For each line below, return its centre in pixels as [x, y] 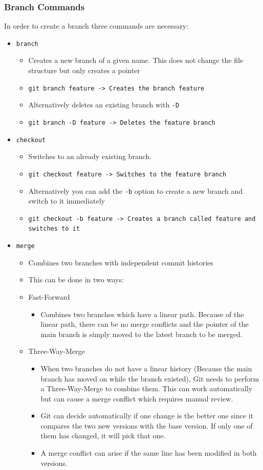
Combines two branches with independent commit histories [121, 262]
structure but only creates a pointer [84, 70]
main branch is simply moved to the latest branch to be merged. [141, 334]
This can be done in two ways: [76, 279]
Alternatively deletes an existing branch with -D [104, 105]
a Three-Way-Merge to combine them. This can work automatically [146, 388]
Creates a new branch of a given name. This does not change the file [136, 60]
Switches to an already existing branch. [90, 156]
